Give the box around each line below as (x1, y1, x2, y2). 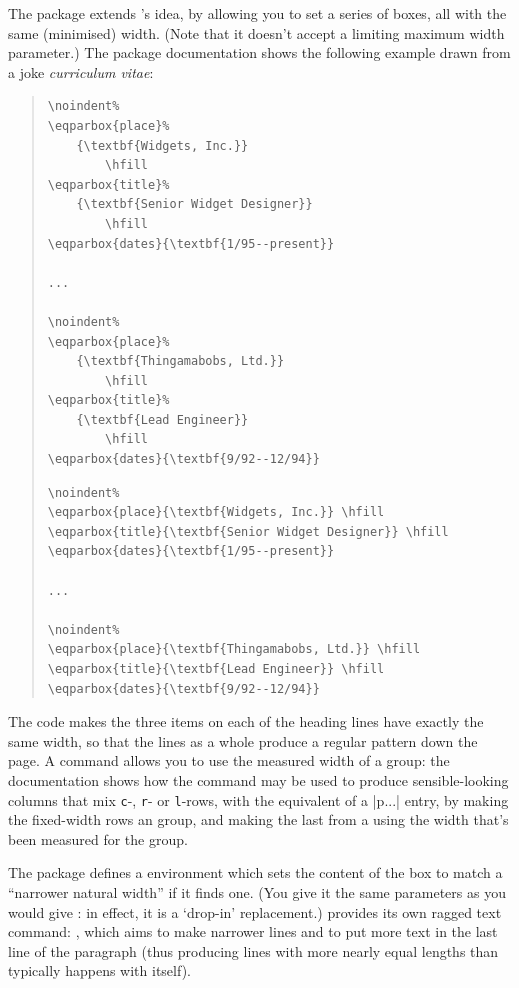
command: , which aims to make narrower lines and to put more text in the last (8, 921, 498, 942)
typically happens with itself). (8, 960, 191, 981)
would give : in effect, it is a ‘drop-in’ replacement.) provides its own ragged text (8, 901, 502, 922)
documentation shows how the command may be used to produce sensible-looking (8, 769, 509, 790)
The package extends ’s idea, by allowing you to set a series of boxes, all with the (8, 3, 507, 23)
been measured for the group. (8, 828, 188, 849)
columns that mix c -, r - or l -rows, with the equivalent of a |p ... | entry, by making (8, 789, 509, 810)
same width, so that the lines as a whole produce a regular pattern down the (8, 730, 478, 751)
